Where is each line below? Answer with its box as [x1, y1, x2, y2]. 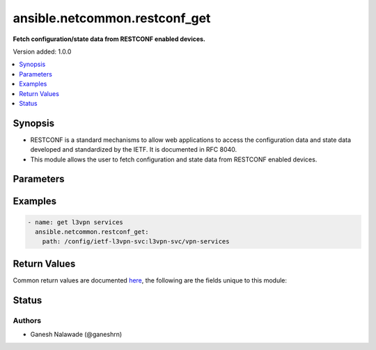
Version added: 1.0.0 [13, 47, 72, 56]
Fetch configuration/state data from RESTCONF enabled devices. [13, 35, 205, 43]
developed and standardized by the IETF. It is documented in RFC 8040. [30, 145, 237, 154]
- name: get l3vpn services [27, 218, 123, 226]
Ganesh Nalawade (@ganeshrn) [30, 331, 123, 339]
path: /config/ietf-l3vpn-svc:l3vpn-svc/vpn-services [42, 237, 230, 246]
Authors [13, 315, 42, 325]
